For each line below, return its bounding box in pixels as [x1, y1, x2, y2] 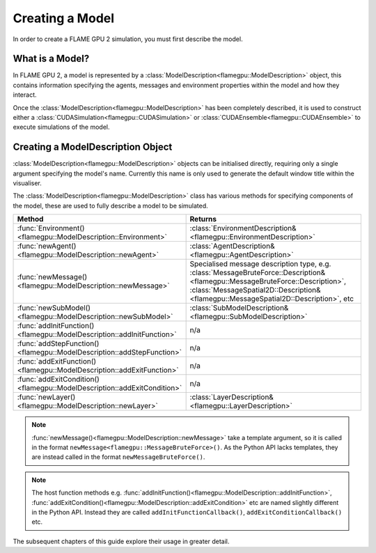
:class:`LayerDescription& [189, 392, 274, 402]
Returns [189, 215, 217, 224]
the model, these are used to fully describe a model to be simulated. [13, 201, 208, 210]
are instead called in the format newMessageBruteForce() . [31, 453, 205, 461]
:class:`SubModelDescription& [189, 303, 289, 313]
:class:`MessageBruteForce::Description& [189, 268, 326, 278]
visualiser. [13, 179, 42, 187]
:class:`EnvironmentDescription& [189, 224, 297, 233]
